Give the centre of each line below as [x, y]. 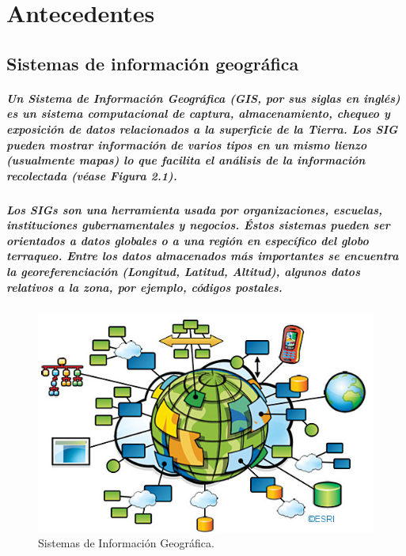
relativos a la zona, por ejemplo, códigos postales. [144, 287]
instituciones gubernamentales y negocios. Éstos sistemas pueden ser [198, 225]
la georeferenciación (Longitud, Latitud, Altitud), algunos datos [183, 272]
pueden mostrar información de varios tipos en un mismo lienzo [187, 144]
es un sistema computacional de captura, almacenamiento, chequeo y [198, 113]
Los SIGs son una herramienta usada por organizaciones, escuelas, [195, 209]
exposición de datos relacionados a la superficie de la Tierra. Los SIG [202, 129]
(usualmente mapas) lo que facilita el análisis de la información [186, 160]
